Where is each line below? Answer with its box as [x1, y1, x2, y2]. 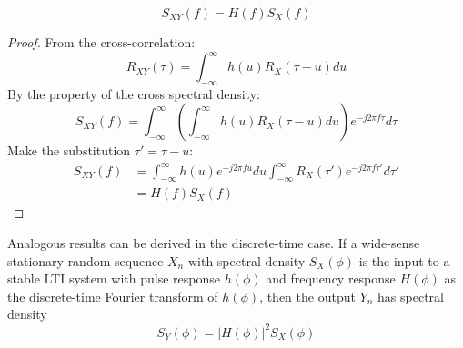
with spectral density [187, 251, 306, 270]
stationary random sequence [7, 251, 164, 270]
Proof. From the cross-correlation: [7, 33, 196, 51]
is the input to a [358, 251, 450, 270]
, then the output [259, 286, 356, 305]
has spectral [377, 286, 444, 305]
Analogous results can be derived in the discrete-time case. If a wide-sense [7, 234, 420, 253]
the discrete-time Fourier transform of [7, 286, 218, 305]
